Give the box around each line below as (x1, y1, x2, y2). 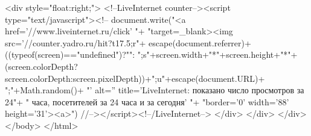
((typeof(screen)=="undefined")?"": (5, 48, 135, 61)
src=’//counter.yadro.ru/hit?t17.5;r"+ (5, 36, 146, 49)
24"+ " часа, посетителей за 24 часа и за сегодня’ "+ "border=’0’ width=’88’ (5, 95, 289, 108)
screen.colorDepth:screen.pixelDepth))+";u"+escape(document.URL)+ (5, 72, 265, 84)
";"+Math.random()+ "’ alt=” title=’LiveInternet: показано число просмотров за (5, 84, 304, 96)
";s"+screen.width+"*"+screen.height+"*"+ (137, 48, 298, 61)
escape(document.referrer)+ (149, 36, 251, 49)
